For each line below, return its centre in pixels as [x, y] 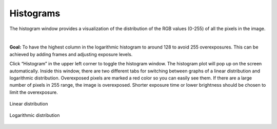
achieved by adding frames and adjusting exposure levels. [71, 54]
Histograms [35, 13]
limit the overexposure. [34, 92]
